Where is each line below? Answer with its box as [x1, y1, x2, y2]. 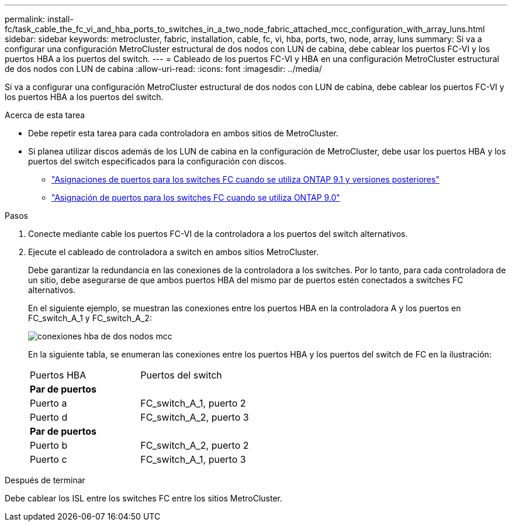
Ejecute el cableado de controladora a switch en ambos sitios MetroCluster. [28, 247, 319, 257]
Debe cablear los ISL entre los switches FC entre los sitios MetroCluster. [5, 493, 282, 503]
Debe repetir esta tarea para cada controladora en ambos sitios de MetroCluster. [28, 128, 338, 138]
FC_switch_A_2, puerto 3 [140, 411, 249, 423]
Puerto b [30, 439, 68, 451]
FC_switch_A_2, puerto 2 [140, 439, 249, 451]
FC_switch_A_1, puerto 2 [140, 397, 246, 409]
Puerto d [30, 411, 68, 423]
